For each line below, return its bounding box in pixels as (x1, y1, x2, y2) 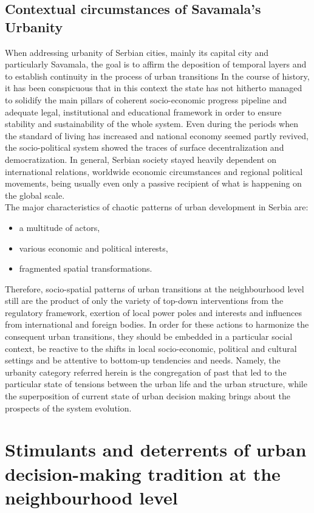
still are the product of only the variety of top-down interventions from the (5, 294, 284, 307)
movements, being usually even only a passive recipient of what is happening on (5, 177, 302, 190)
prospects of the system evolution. (5, 401, 132, 414)
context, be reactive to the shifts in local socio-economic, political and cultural (5, 342, 297, 354)
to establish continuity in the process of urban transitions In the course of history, (5, 69, 310, 82)
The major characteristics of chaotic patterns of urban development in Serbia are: (5, 201, 309, 213)
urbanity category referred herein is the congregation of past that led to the (5, 365, 287, 378)
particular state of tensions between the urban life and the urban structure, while (5, 377, 307, 390)
